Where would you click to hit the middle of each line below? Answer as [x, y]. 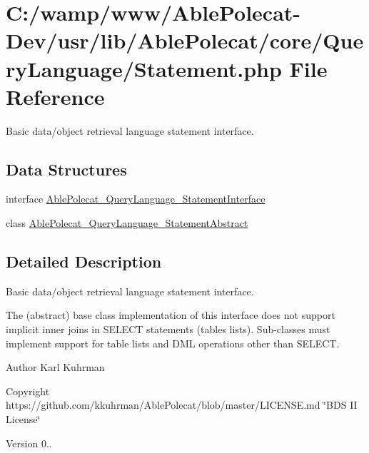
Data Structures [66, 169]
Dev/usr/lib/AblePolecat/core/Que [185, 40]
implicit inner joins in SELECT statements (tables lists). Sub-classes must [168, 329]
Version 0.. [29, 443]
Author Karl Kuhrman [55, 367]
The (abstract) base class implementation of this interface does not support [171, 315]
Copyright [28, 391]
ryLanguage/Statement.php [144, 68]
